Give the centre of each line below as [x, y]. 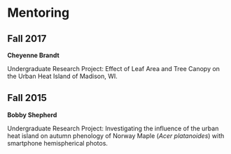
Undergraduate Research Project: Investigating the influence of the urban [113, 128]
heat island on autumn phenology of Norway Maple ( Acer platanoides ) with [116, 136]
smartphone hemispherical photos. [58, 143]
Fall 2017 [27, 39]
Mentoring [38, 13]
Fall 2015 [27, 98]
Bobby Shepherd [32, 115]
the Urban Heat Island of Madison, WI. [62, 76]
